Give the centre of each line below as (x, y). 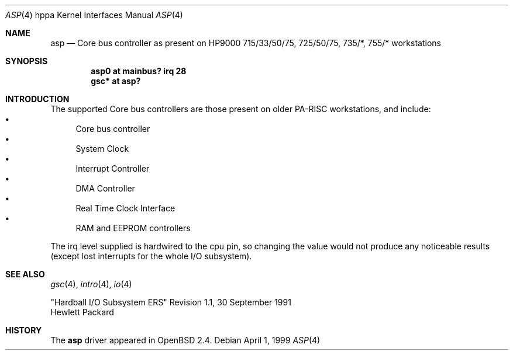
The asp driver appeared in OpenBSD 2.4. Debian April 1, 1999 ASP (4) (185, 340)
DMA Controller (105, 188)
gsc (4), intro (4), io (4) (91, 284)
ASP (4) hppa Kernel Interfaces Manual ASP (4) (94, 15)
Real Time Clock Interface (125, 208)
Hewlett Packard (82, 312)
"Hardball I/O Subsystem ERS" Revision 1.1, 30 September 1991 (171, 302)
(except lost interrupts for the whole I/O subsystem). (151, 256)
